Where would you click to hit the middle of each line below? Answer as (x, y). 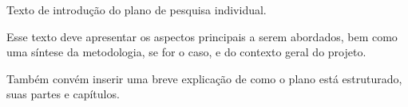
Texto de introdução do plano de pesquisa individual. (137, 10)
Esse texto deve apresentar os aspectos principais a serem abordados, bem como (202, 36)
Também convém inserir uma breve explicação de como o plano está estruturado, (204, 78)
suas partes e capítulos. (63, 94)
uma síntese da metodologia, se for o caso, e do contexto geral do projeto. (186, 52)
